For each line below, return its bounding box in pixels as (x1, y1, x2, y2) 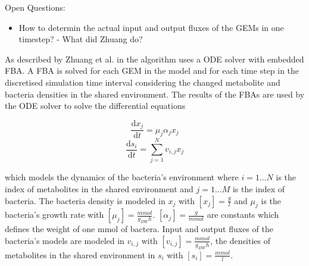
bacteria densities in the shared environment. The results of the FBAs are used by (5, 87, 305, 100)
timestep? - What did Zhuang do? (18, 33, 143, 45)
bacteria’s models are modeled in (5, 234, 124, 246)
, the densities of (210, 234, 271, 246)
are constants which (207, 208, 279, 221)
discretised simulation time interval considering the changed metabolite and (5, 76, 280, 88)
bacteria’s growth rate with (5, 208, 104, 221)
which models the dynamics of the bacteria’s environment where (5, 171, 239, 183)
